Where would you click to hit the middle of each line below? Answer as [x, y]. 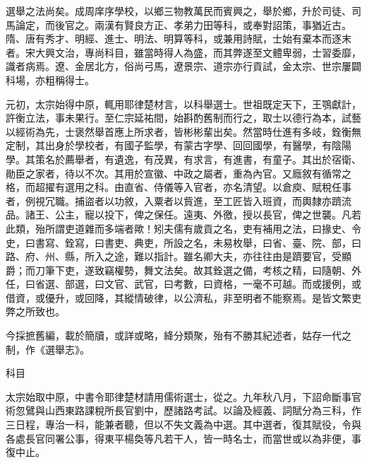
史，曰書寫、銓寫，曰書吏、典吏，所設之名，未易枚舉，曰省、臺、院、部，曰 [183, 242]
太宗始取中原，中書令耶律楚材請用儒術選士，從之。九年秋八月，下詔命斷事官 [183, 396]
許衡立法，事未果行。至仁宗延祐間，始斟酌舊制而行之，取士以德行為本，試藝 [183, 118]
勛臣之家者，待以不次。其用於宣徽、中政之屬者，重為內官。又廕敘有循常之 [179, 173]
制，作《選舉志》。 [48, 349]
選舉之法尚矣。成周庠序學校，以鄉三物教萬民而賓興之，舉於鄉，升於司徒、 [179, 11]
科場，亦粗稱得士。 [50, 80]
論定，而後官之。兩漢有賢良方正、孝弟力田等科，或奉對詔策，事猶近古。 [183, 24]
